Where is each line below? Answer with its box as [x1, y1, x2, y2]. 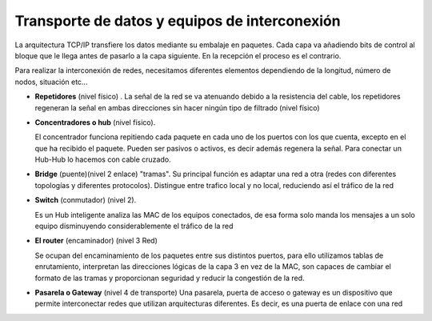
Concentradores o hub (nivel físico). [34, 117, 156, 127]
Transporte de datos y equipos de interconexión [14, 12, 341, 30]
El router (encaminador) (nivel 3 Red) [34, 236, 158, 246]
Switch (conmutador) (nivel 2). [34, 195, 137, 205]
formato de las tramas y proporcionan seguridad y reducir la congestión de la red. [34, 273, 305, 283]
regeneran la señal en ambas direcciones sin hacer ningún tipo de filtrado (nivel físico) [34, 102, 320, 112]
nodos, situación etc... [14, 77, 88, 86]
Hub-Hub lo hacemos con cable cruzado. [34, 154, 171, 164]
